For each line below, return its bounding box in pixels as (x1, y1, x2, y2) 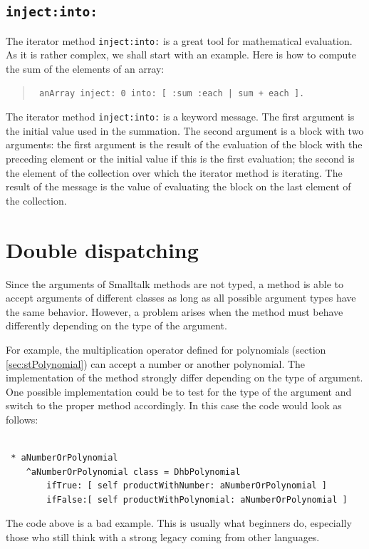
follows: (6, 411, 38, 426)
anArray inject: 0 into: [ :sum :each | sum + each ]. (38, 88, 305, 98)
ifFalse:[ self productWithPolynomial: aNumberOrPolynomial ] (46, 494, 348, 505)
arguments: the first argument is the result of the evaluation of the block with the (6, 137, 363, 152)
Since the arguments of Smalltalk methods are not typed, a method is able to (6, 276, 343, 291)
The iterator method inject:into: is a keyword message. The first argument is (6, 109, 355, 124)
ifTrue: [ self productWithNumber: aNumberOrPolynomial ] (46, 481, 328, 491)
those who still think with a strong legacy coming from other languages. (6, 530, 320, 545)
